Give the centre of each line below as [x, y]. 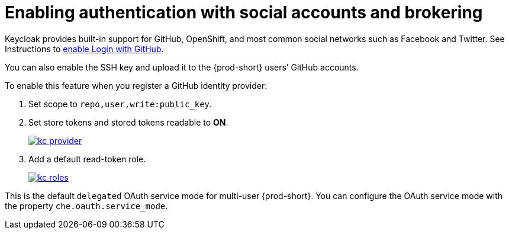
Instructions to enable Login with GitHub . [84, 49]
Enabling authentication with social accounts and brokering [244, 12]
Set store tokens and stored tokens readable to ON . [128, 122]
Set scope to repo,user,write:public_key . [120, 104]
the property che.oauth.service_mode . [86, 206]
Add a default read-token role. [87, 159]
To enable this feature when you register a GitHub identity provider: [136, 85]
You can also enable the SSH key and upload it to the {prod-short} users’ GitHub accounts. [182, 67]
